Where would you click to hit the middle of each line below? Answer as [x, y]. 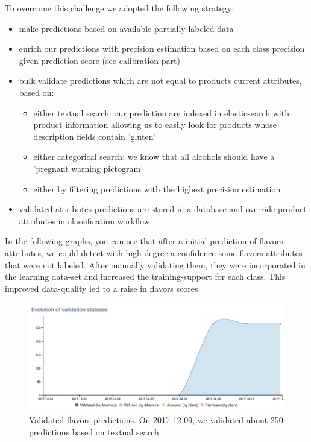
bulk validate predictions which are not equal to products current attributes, [160, 81]
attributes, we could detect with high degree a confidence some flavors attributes [154, 252]
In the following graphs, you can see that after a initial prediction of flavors [144, 241]
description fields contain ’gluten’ [95, 136]
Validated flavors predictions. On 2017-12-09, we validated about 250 [156, 420]
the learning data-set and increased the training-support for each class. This [145, 276]
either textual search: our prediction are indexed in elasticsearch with [161, 112]
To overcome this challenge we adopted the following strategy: [120, 8]
